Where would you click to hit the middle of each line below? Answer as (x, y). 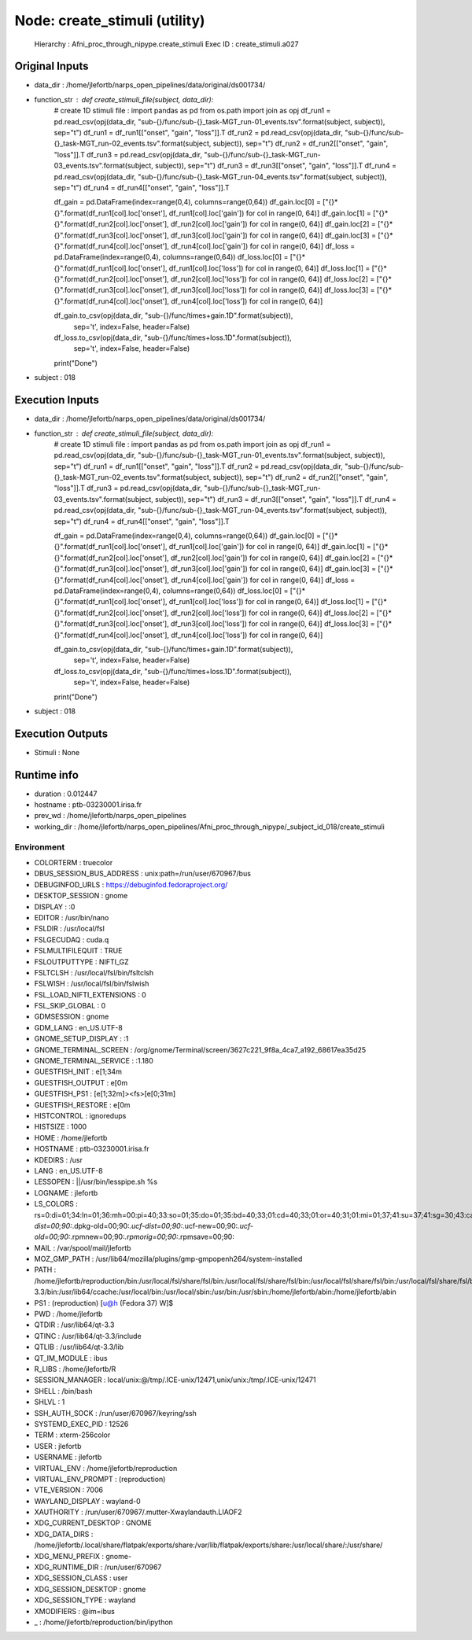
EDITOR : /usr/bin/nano (72, 917)
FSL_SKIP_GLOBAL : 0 (70, 1006)
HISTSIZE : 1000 (61, 1127)
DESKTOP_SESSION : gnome (81, 896)
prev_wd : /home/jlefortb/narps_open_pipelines (110, 816)
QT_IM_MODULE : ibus (71, 1358)
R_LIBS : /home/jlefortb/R (75, 1369)
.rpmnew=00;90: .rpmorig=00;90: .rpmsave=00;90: (153, 1237)
